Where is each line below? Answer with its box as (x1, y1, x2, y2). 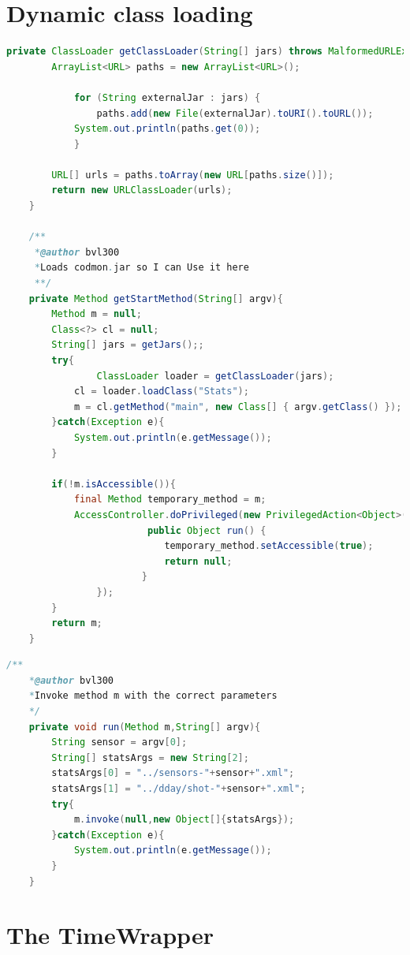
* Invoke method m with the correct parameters (28, 690, 278, 702)
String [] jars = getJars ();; (51, 339, 204, 351)
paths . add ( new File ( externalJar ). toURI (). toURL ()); (96, 107, 374, 119)
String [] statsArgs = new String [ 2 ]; (51, 752, 249, 763)
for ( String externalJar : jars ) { (73, 91, 261, 103)
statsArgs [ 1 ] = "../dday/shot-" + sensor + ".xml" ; (51, 783, 306, 795)
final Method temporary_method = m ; (73, 494, 266, 505)
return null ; (164, 555, 233, 567)
